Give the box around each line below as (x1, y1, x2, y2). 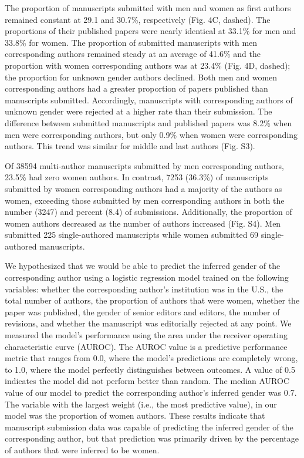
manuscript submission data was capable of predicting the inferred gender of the (5, 420, 293, 433)
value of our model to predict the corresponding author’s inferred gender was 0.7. (5, 386, 297, 398)
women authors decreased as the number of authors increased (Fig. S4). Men (5, 217, 281, 229)
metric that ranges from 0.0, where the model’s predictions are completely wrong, (5, 352, 298, 364)
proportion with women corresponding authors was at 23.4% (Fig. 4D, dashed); (5, 59, 291, 71)
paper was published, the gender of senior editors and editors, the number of (5, 305, 280, 318)
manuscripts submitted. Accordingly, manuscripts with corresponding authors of (5, 93, 293, 106)
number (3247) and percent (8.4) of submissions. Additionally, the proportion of (5, 206, 292, 218)
